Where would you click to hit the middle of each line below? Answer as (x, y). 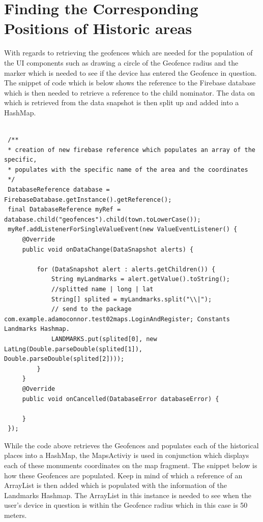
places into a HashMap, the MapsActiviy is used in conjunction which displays (127, 455)
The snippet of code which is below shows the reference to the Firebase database (130, 83)
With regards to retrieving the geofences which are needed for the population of (128, 53)
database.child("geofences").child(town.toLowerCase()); (103, 219)
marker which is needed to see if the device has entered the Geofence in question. (130, 72)
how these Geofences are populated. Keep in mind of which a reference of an (123, 475)
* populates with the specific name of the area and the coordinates (128, 170)
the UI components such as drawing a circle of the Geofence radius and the (121, 62)
